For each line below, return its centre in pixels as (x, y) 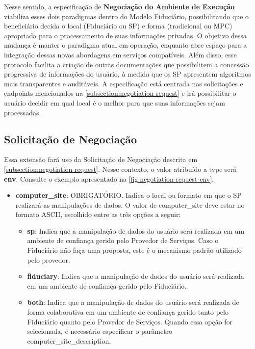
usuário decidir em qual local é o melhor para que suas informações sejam (115, 102)
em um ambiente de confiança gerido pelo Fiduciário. (107, 285)
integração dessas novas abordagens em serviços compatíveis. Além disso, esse (120, 54)
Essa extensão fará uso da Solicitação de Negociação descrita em (101, 159)
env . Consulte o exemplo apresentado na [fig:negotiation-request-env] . (109, 178)
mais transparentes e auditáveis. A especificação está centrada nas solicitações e (124, 83)
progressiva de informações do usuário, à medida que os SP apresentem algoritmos (127, 74)
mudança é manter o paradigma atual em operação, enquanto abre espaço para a (126, 45)
